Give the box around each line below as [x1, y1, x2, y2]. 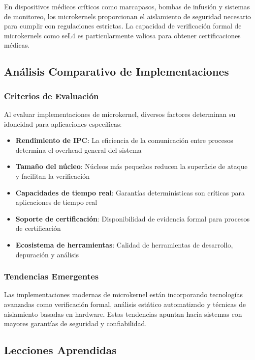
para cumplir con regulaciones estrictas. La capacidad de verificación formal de [4, 21, 242, 31]
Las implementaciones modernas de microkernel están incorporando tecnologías [4, 289, 243, 300]
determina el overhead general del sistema [15, 144, 142, 155]
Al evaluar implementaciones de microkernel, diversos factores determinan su [4, 109, 236, 119]
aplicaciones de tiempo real [15, 197, 97, 207]
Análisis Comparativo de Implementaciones [4, 64, 229, 79]
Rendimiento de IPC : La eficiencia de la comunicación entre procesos [15, 135, 233, 145]
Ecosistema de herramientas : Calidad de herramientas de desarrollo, [15, 239, 233, 249]
